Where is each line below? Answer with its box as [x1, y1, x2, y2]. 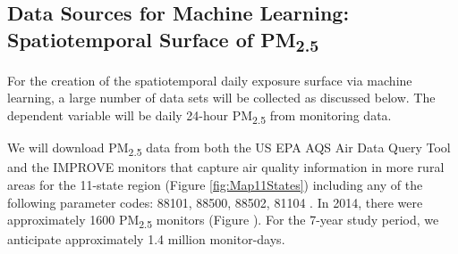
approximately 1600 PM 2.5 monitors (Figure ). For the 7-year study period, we [7, 210, 439, 231]
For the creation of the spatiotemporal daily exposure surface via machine [7, 70, 412, 89]
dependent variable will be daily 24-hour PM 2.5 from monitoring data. [7, 106, 392, 127]
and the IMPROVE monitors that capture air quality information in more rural [7, 158, 445, 176]
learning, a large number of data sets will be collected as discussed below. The [7, 88, 436, 107]
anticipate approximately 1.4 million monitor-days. [7, 230, 285, 249]
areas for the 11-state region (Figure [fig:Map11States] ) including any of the [7, 175, 423, 193]
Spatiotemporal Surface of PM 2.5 [7, 25, 319, 56]
